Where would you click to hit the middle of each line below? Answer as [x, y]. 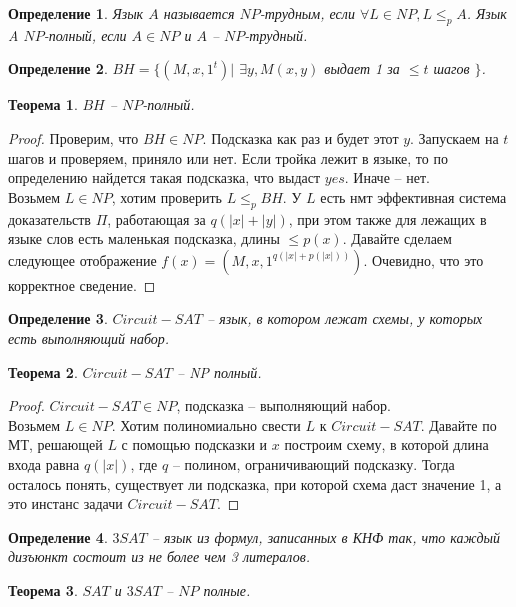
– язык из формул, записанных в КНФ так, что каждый [326, 536]
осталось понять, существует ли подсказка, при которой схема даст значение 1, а [255, 483]
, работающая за [156, 218]
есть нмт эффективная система [413, 196]
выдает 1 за [362, 68]
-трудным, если [307, 13]
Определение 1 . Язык [76, 13]
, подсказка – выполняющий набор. [283, 405]
